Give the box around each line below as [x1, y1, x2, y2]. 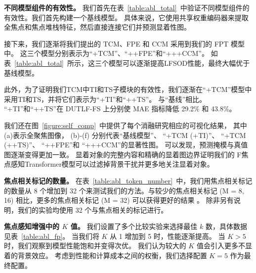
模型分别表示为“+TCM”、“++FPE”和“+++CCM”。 [41, 48, 209, 58]
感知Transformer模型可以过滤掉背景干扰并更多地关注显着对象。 [10, 159, 214, 169]
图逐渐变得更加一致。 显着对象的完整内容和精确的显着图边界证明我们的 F [4, 149, 242, 159]
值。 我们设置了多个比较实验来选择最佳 [70, 221, 198, 231]
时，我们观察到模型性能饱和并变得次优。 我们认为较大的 [4, 240, 186, 251]
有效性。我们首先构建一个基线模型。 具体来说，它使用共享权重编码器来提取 [4, 12, 249, 22]
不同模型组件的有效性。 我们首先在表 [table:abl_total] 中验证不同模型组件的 [4, 2, 250, 12]
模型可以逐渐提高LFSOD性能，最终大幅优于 [108, 57, 250, 68]
